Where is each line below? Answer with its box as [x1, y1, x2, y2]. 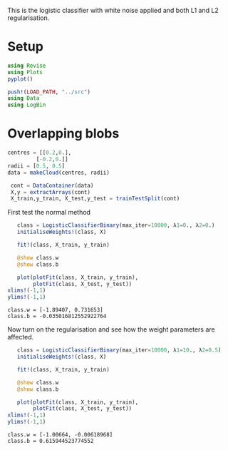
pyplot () [7, 75, 33, 83]
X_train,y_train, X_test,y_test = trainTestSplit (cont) [10, 195, 180, 203]
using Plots [7, 68, 43, 76]
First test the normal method [7, 208, 91, 217]
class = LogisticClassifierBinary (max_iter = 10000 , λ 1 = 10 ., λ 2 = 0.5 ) [16, 347, 222, 354]
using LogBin [7, 101, 46, 109]
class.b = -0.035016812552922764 [7, 313, 107, 320]
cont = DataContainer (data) [10, 182, 94, 189]
